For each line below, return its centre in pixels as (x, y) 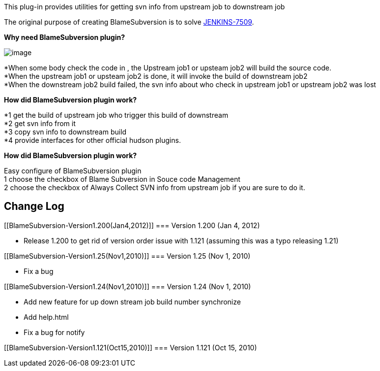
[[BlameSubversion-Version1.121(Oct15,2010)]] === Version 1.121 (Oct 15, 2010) (131, 347)
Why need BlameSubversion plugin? (64, 37)
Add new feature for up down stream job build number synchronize (132, 302)
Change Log (34, 206)
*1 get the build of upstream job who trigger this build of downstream (116, 115)
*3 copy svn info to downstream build (65, 132)
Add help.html (46, 317)
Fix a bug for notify (54, 332)
